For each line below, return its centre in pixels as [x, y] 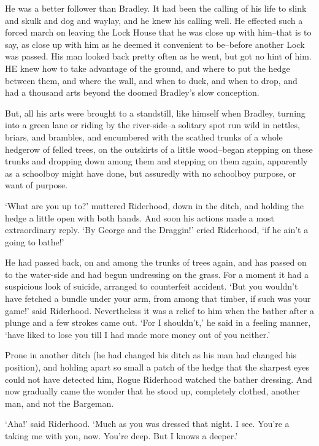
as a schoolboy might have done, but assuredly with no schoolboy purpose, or [151, 173]
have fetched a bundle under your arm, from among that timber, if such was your [158, 298]
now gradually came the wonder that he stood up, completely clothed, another [152, 391]
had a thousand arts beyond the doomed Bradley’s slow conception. [132, 92]
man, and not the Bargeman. [60, 403]
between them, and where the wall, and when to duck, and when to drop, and [151, 80]
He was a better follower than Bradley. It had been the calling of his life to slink [156, 8]
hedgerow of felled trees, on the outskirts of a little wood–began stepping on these [159, 149]
